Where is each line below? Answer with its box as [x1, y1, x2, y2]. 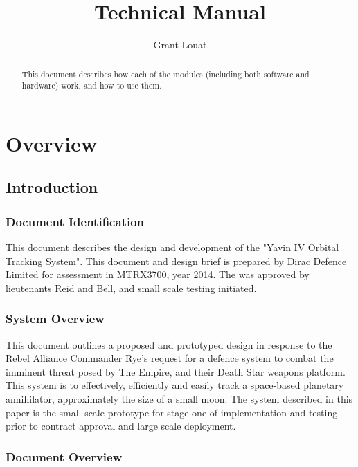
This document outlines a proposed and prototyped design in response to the [6, 337, 332, 351]
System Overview [6, 310, 105, 327]
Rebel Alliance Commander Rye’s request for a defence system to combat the [6, 351, 334, 365]
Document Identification [6, 212, 144, 230]
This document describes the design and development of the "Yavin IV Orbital [6, 240, 339, 255]
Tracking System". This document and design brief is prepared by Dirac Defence [6, 253, 347, 268]
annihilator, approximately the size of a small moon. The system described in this [6, 391, 353, 405]
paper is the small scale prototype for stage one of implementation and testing [6, 405, 338, 419]
